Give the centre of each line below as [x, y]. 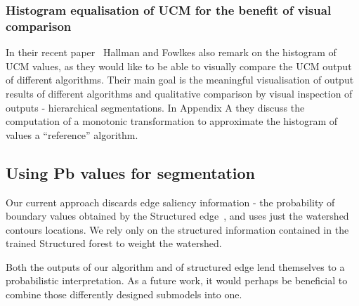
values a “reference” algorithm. [72, 134]
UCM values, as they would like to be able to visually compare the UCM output [179, 66]
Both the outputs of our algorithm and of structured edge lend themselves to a [175, 266]
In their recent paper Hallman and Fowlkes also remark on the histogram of [171, 52]
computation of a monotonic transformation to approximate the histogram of [172, 121]
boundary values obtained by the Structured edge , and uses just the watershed [177, 216]
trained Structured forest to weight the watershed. [114, 243]
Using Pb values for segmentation [130, 172]
